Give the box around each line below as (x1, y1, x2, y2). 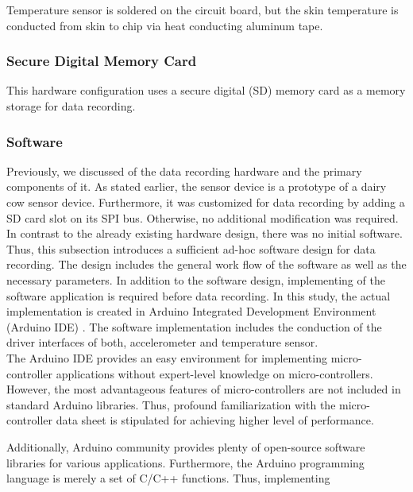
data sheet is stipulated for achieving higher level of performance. (56, 412, 374, 428)
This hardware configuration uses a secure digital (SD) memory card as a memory (6, 82, 406, 99)
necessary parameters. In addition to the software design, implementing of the (6, 271, 385, 288)
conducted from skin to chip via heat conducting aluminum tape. (6, 17, 323, 33)
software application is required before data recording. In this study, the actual (6, 287, 391, 304)
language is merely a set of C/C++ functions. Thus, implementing (6, 470, 330, 486)
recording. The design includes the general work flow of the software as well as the (6, 256, 407, 273)
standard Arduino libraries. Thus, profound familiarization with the (6, 396, 336, 413)
